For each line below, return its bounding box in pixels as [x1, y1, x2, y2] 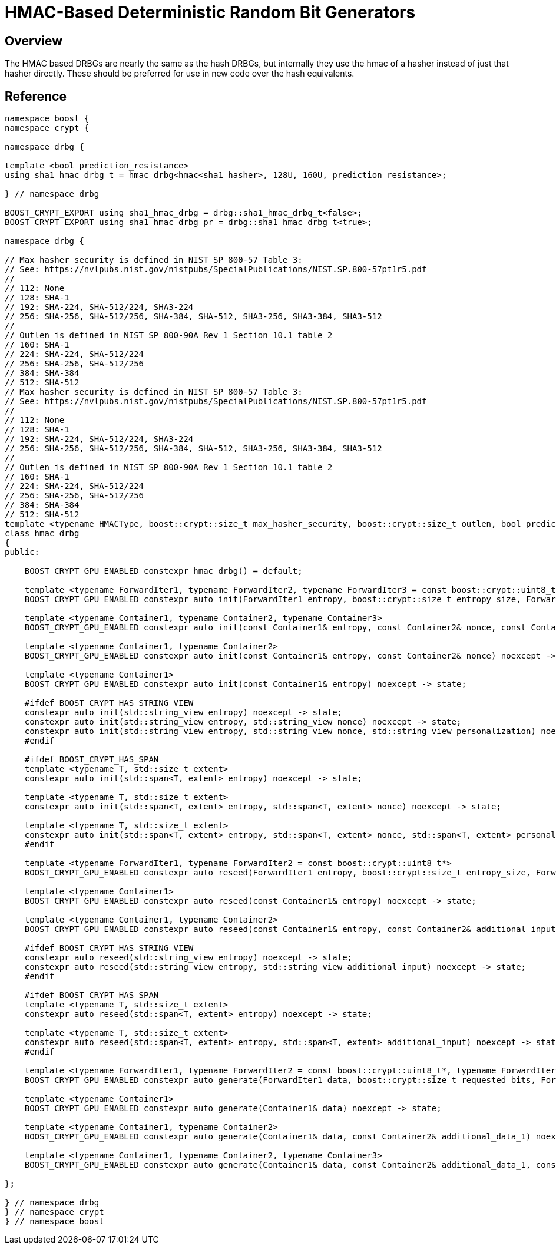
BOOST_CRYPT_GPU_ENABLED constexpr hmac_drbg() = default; [24, 566, 303, 576]
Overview [5, 33, 63, 48]
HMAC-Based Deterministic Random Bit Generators [5, 2, 416, 22]
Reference [5, 88, 67, 104]
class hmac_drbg [5, 528, 80, 538]
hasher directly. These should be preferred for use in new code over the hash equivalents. [5, 68, 355, 79]
